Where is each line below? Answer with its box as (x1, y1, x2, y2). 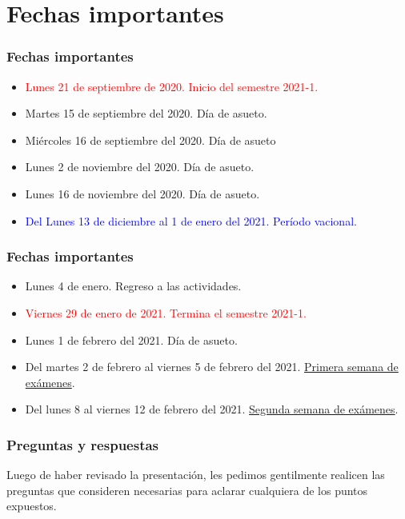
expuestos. (6, 497, 57, 514)
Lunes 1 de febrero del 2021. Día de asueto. (25, 331, 238, 348)
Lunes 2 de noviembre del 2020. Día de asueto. (25, 158, 255, 175)
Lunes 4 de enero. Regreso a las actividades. (25, 277, 242, 294)
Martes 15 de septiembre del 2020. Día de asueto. (25, 105, 267, 122)
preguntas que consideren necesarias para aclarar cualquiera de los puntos (6, 481, 368, 498)
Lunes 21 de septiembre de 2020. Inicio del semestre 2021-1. (25, 78, 319, 94)
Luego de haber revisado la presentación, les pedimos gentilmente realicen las (6, 466, 385, 483)
